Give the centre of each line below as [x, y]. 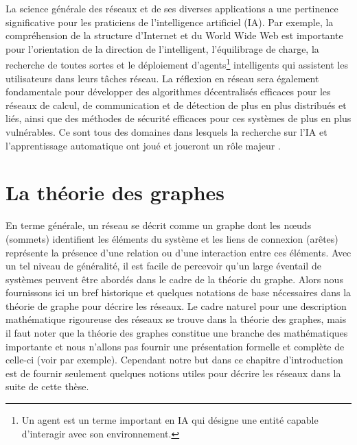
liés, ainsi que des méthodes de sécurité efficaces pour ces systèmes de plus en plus [178, 118]
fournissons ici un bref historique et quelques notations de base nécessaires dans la [178, 292]
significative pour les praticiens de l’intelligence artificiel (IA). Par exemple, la [170, 22]
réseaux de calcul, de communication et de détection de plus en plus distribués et [176, 105]
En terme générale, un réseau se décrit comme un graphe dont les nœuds [159, 225]
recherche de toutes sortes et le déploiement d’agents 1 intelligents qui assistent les [177, 64]
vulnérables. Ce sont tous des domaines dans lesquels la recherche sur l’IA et [166, 132]
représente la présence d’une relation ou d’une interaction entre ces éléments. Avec [178, 252]
